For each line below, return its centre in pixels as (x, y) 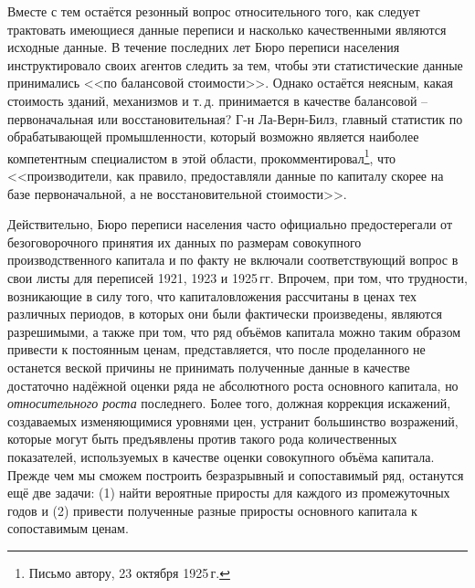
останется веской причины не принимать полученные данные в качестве (209, 367)
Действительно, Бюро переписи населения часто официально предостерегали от (230, 224)
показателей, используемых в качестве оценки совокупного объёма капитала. (221, 456)
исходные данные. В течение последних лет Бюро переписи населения (204, 47)
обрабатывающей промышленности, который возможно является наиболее (213, 136)
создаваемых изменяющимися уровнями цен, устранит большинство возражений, (233, 420)
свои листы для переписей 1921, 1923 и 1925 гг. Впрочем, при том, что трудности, (237, 277)
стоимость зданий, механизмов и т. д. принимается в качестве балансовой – (218, 100)
